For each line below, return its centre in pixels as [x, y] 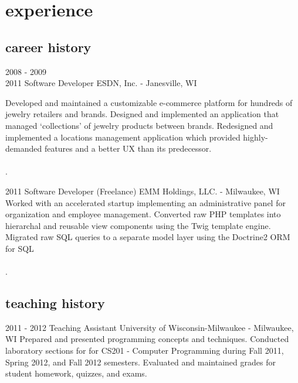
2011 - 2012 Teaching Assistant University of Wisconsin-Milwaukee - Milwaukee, [150, 327]
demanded [24, 148]
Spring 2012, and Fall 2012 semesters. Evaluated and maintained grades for [140, 362]
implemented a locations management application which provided [123, 137]
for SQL [20, 248]
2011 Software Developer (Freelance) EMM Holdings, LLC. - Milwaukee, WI [143, 191]
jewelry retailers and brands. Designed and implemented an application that [142, 114]
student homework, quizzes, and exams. [76, 373]
